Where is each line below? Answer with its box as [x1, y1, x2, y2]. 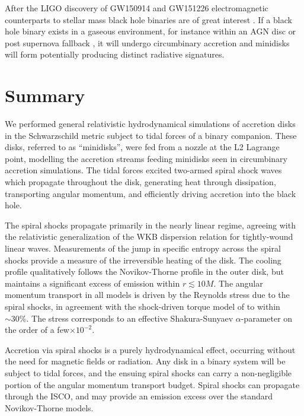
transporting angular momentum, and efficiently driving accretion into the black [5, 187, 296, 199]
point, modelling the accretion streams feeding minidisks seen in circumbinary [5, 152, 287, 164]
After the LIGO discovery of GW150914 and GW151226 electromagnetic [5, 2, 268, 14]
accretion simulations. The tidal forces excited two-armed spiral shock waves [5, 164, 282, 176]
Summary [5, 83, 85, 107]
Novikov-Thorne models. [5, 401, 94, 414]
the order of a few [5, 323, 69, 336]
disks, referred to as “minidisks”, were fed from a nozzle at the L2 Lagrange [5, 141, 280, 153]
